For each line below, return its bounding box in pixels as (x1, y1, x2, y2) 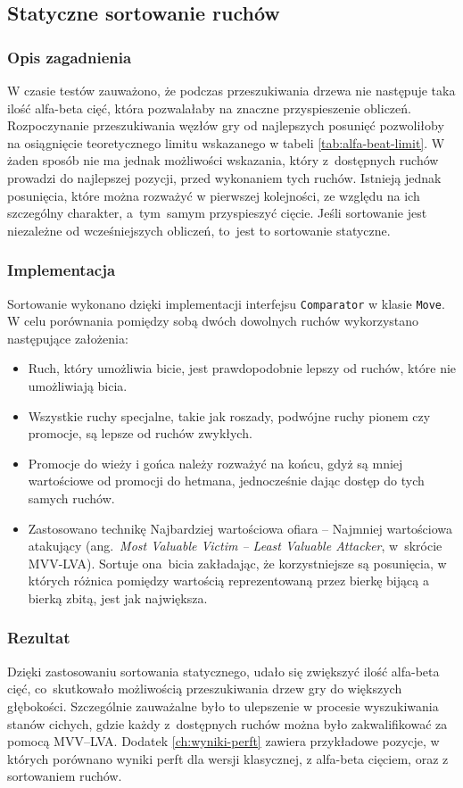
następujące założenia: (7, 328, 128, 347)
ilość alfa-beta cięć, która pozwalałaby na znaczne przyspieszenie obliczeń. (7, 98, 411, 117)
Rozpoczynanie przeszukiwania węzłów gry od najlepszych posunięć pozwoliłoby (7, 116, 444, 135)
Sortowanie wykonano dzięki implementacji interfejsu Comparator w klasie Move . (7, 294, 445, 312)
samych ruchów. (28, 488, 115, 507)
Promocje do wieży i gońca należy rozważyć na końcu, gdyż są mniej (28, 453, 403, 472)
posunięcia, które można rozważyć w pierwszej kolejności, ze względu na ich (7, 186, 420, 204)
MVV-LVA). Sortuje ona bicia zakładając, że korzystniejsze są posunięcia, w (28, 553, 447, 572)
